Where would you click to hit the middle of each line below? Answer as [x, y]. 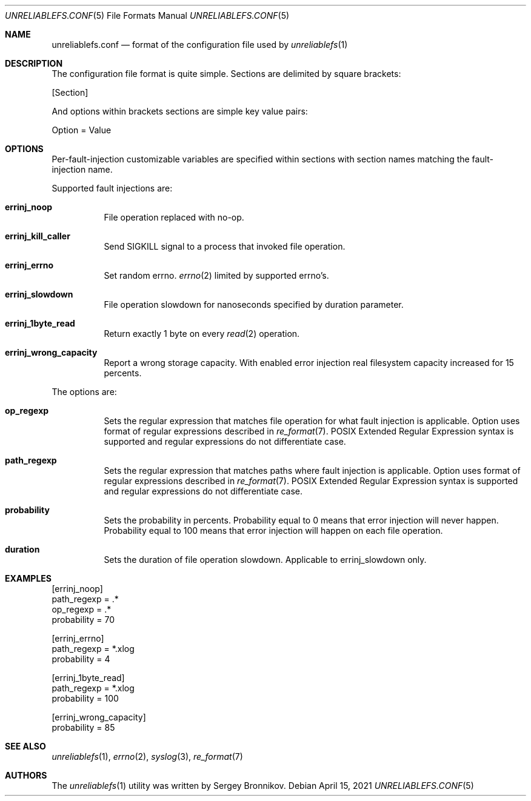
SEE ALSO [25, 746]
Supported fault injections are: [112, 188]
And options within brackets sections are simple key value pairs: [180, 111]
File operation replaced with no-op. [174, 217]
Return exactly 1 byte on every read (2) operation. [202, 334]
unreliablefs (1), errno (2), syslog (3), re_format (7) [147, 756]
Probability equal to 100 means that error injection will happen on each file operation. [273, 530]
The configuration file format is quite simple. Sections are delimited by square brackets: [226, 74]
